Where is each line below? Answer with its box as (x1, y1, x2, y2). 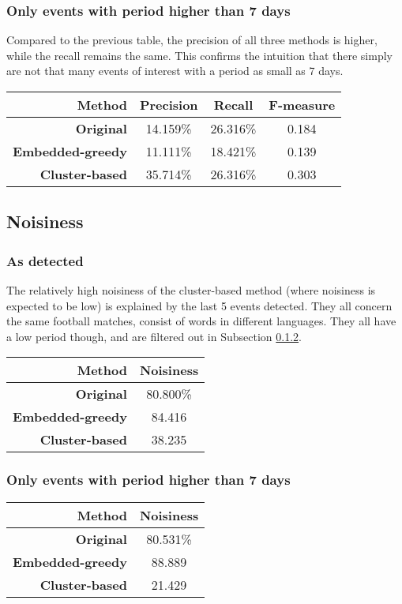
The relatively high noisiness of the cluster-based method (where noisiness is (6, 282, 376, 298)
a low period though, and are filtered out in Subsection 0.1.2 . (6, 328, 302, 344)
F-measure (269, 96, 336, 114)
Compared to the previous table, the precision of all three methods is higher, (6, 32, 378, 48)
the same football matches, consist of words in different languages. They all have (6, 313, 396, 329)
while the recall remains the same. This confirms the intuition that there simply (6, 47, 393, 63)
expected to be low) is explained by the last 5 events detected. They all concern (6, 297, 393, 313)
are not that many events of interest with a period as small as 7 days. (6, 62, 344, 79)
